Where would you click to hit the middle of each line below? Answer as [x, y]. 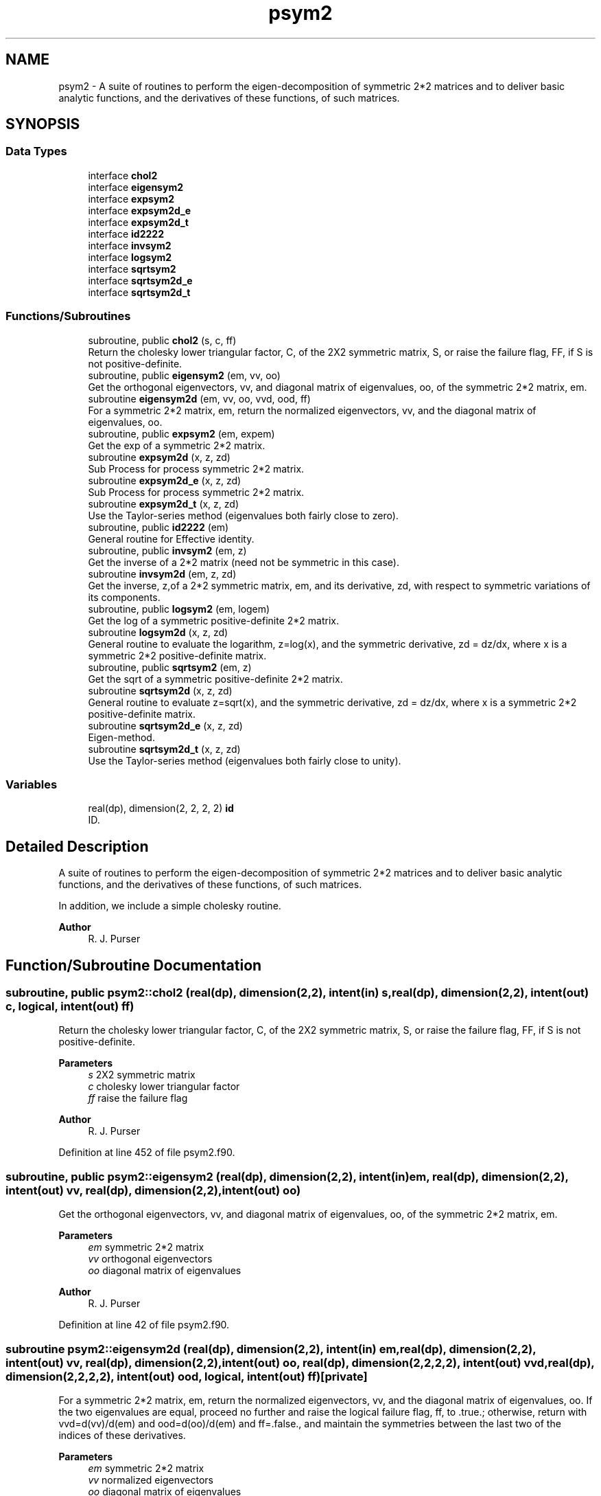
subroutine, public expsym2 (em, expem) [181, 433]
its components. [124, 597]
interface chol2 [123, 175]
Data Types [36, 151]
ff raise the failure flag [138, 1098]
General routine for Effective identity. [171, 539]
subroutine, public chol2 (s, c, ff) [162, 340]
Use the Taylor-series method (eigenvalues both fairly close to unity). [245, 760]
